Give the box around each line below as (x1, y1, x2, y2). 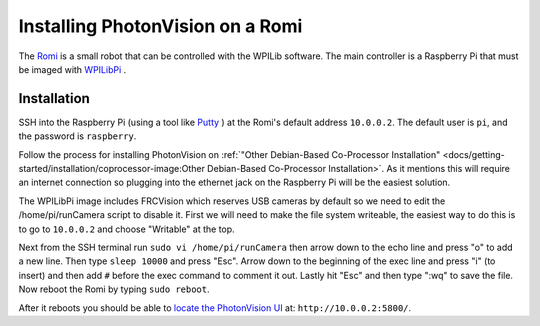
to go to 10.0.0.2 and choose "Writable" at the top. (18, 223, 235, 235)
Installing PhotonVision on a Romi (18, 15, 303, 37)
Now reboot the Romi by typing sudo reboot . (18, 283, 210, 295)
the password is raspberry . (18, 130, 137, 142)
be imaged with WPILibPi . (18, 63, 127, 75)
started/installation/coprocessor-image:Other (18, 163, 205, 175)
